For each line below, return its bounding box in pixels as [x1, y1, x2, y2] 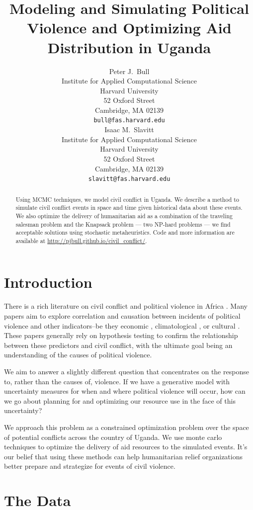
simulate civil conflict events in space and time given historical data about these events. [15, 203, 243, 212]
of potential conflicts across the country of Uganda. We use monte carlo [4, 431, 222, 442]
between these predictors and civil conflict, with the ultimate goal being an [4, 340, 233, 350]
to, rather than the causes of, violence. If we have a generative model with [4, 376, 230, 386]
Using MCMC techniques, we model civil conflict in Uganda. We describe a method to [15, 195, 239, 203]
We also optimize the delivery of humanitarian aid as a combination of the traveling [15, 211, 233, 220]
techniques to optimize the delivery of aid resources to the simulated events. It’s [4, 441, 248, 452]
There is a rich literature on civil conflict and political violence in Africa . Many [4, 301, 248, 311]
